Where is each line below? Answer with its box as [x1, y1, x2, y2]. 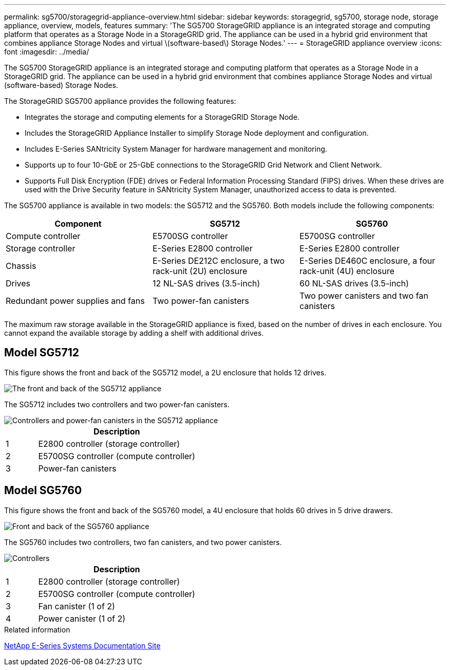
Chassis [6, 261, 36, 271]
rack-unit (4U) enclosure [299, 266, 395, 276]
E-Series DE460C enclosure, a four [299, 256, 436, 266]
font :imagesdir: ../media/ [4, 47, 89, 56]
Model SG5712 [4, 346, 79, 359]
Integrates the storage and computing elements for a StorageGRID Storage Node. [25, 113, 299, 121]
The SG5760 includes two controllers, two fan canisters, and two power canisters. [4, 537, 282, 547]
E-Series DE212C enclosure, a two [152, 256, 285, 266]
